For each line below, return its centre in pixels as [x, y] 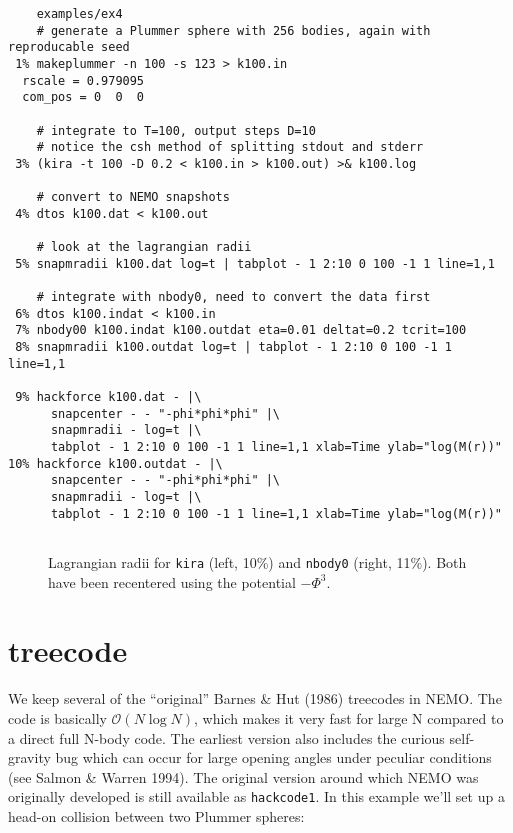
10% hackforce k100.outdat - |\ [115, 463]
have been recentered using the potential [172, 581]
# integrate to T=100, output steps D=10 [176, 130]
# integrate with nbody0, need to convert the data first [233, 297]
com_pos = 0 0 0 [83, 97]
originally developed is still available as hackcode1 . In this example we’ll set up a [256, 796]
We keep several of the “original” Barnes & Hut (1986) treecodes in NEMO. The [255, 698]
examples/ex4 [79, 14]
